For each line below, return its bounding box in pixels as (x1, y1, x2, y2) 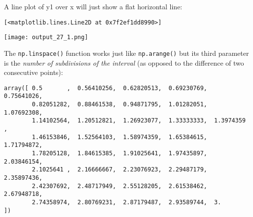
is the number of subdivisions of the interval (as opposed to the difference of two (4, 57, 244, 68)
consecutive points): (4, 67, 63, 77)
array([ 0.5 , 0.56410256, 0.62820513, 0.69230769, (4, 84, 207, 92)
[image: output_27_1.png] (4, 34, 88, 41)
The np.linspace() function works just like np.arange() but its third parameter (4, 48, 249, 58)
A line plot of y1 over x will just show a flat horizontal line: (4, 1, 183, 11)
